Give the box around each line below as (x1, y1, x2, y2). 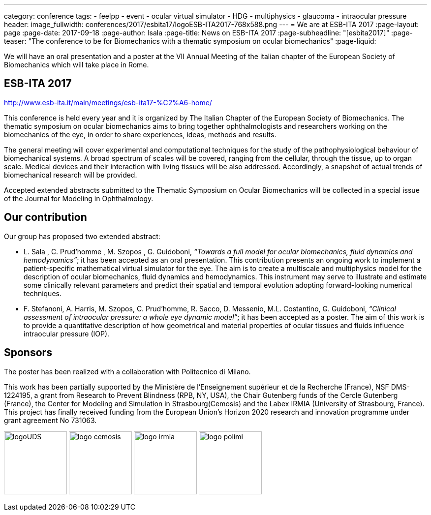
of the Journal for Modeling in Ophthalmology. (4, 194, 154, 203)
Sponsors (4, 346, 52, 359)
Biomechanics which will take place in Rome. (4, 61, 149, 69)
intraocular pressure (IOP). (24, 329, 110, 338)
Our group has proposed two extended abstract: (4, 232, 160, 241)
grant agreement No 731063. (4, 416, 97, 424)
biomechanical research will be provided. (4, 170, 137, 179)
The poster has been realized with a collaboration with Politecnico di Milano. (4, 367, 251, 376)
